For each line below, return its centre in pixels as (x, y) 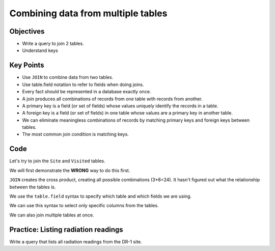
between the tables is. (33, 187)
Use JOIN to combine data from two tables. (68, 77)
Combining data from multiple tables (88, 13)
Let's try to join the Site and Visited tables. (57, 161)
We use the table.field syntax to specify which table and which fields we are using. (101, 196)
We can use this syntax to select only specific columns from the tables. (84, 206)
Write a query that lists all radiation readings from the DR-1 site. (76, 241)
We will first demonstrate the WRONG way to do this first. (70, 170)
